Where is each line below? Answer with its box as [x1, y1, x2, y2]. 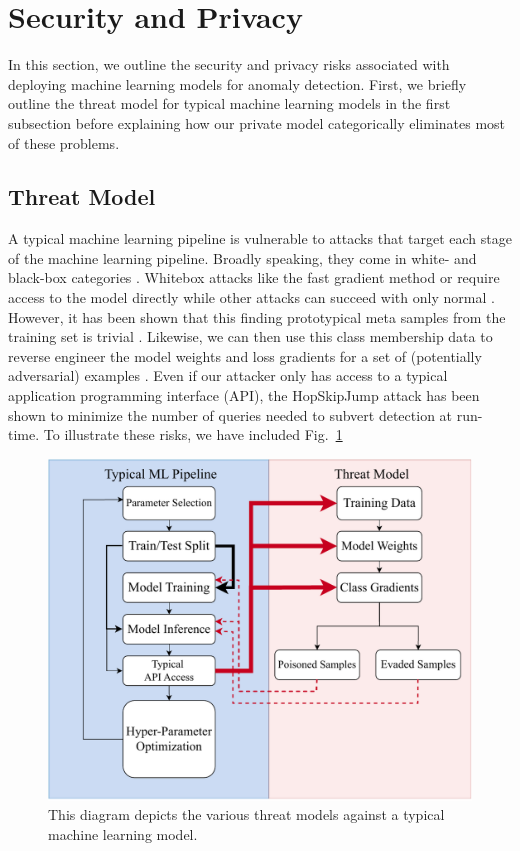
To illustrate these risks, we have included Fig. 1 [43, 424, 343, 445]
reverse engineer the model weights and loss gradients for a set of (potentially [8, 345, 482, 366]
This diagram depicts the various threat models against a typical [48, 804, 445, 825]
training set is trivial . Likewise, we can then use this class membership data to [8, 326, 493, 347]
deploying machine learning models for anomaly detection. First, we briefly [8, 73, 467, 94]
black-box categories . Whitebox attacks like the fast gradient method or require [8, 267, 500, 288]
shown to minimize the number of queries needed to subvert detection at [8, 404, 453, 425]
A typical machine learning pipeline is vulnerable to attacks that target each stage [8, 228, 512, 249]
